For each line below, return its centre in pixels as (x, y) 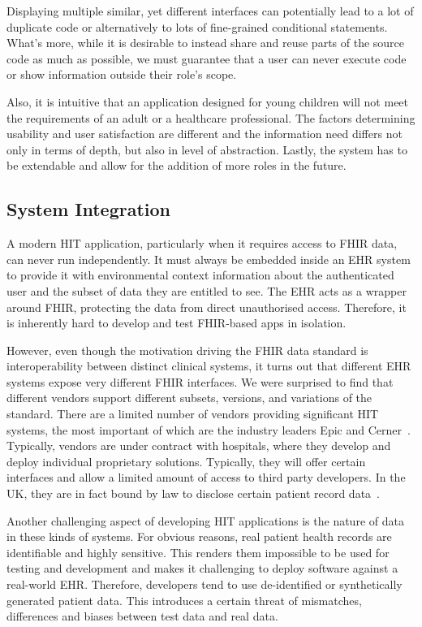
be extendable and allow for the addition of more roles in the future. (177, 165)
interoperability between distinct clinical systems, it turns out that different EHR (209, 366)
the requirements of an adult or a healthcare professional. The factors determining (211, 117)
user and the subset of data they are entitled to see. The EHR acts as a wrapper (207, 290)
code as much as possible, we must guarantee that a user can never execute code (207, 58)
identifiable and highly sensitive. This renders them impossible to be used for (198, 552)
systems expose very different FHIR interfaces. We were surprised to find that (200, 381)
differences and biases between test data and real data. (142, 616)
